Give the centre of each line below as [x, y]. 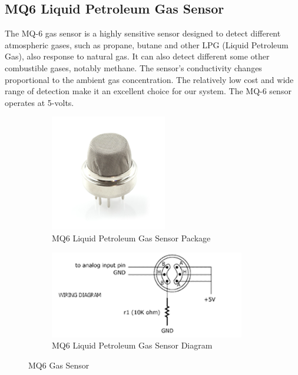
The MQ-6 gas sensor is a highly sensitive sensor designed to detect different [143, 33]
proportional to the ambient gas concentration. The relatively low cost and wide [149, 79]
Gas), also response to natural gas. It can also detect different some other [137, 56]
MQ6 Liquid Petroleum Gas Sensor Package [131, 238]
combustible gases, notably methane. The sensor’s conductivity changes [133, 67]
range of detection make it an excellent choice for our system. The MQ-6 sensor [148, 91]
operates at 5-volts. [39, 102]
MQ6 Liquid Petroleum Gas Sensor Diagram [132, 345]
